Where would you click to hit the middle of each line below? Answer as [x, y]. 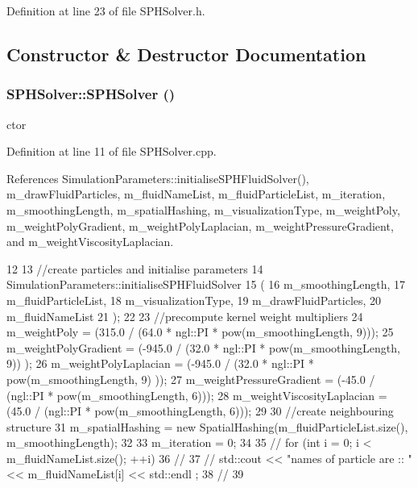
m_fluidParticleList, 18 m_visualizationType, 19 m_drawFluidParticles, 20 [194, 300]
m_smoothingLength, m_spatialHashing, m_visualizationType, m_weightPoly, [203, 209]
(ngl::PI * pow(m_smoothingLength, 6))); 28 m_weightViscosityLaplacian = [197, 395]
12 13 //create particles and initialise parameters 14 [135, 268]
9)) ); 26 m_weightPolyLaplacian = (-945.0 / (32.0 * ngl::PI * [160, 363]
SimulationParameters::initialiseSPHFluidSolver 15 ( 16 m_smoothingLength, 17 [206, 284]
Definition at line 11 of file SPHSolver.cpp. [112, 151]
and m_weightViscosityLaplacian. [90, 242]
